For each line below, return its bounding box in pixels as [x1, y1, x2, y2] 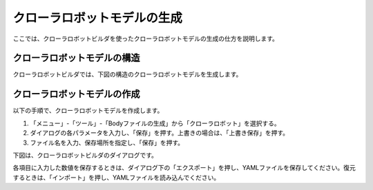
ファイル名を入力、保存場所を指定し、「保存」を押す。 [30, 138, 184, 147]
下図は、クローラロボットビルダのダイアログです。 [12, 151, 158, 159]
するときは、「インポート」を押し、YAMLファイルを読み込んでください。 [12, 173, 220, 182]
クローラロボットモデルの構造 [12, 52, 140, 64]
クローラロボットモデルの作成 [12, 88, 140, 100]
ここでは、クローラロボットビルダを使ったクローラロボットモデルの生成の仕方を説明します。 [12, 34, 279, 43]
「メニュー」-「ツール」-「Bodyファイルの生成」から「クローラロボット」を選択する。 [30, 119, 280, 127]
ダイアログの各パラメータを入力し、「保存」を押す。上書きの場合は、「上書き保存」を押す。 [30, 129, 289, 137]
